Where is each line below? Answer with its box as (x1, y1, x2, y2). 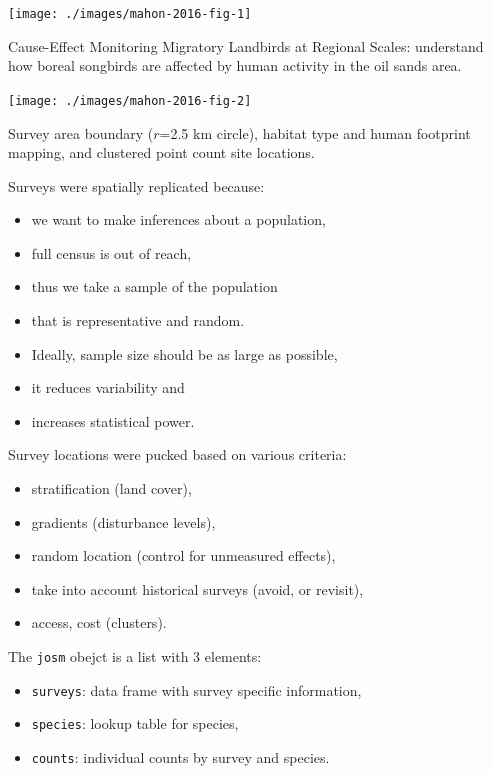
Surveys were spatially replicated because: (8, 175, 265, 196)
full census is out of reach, (31, 242, 192, 263)
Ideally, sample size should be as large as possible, (31, 343, 338, 364)
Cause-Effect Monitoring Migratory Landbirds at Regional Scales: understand (8, 35, 484, 56)
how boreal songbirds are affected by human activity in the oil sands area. (8, 55, 462, 76)
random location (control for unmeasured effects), (31, 545, 336, 566)
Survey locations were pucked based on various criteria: (8, 444, 347, 465)
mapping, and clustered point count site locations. (8, 142, 315, 163)
